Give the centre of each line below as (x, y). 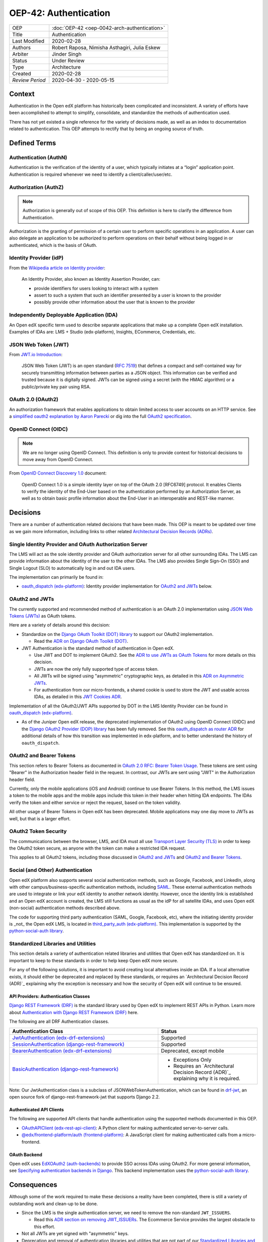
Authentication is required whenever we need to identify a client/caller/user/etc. (91, 174)
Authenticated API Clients (36, 1109)
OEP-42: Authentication (60, 13)
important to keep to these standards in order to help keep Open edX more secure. (94, 960)
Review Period (29, 80)
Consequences (33, 1185)
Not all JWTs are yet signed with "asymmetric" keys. (75, 1234)
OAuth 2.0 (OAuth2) (34, 399)
